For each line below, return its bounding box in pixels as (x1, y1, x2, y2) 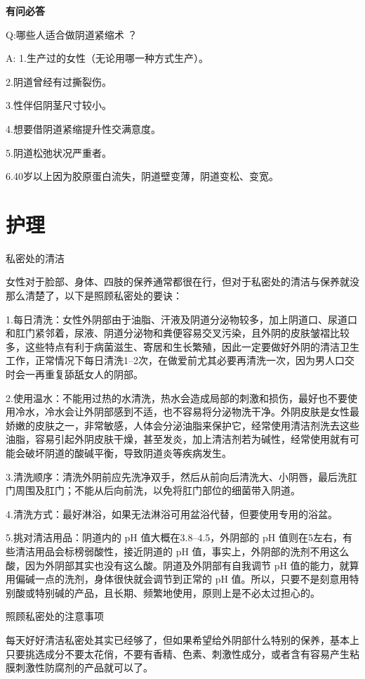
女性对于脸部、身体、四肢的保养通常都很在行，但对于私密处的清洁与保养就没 (6, 274, 359, 289)
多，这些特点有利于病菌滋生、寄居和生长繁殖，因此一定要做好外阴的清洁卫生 (6, 339, 359, 354)
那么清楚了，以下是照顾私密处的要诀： (6, 288, 182, 303)
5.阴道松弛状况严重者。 (6, 145, 112, 160)
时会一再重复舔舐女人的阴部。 (6, 367, 143, 382)
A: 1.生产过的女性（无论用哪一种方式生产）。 (6, 51, 208, 65)
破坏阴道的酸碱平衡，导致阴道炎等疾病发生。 (25, 446, 232, 460)
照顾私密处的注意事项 (6, 609, 104, 623)
